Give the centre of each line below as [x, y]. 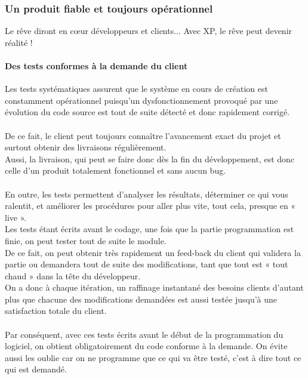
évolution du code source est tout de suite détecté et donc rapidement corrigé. [147, 112]
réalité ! [19, 42]
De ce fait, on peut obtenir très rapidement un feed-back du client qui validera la [153, 252]
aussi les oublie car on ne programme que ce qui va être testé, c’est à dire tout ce [153, 357]
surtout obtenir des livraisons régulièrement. [86, 147]
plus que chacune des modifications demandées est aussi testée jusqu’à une [141, 299]
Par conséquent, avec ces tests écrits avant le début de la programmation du [144, 334]
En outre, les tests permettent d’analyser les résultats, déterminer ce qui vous [147, 194]
